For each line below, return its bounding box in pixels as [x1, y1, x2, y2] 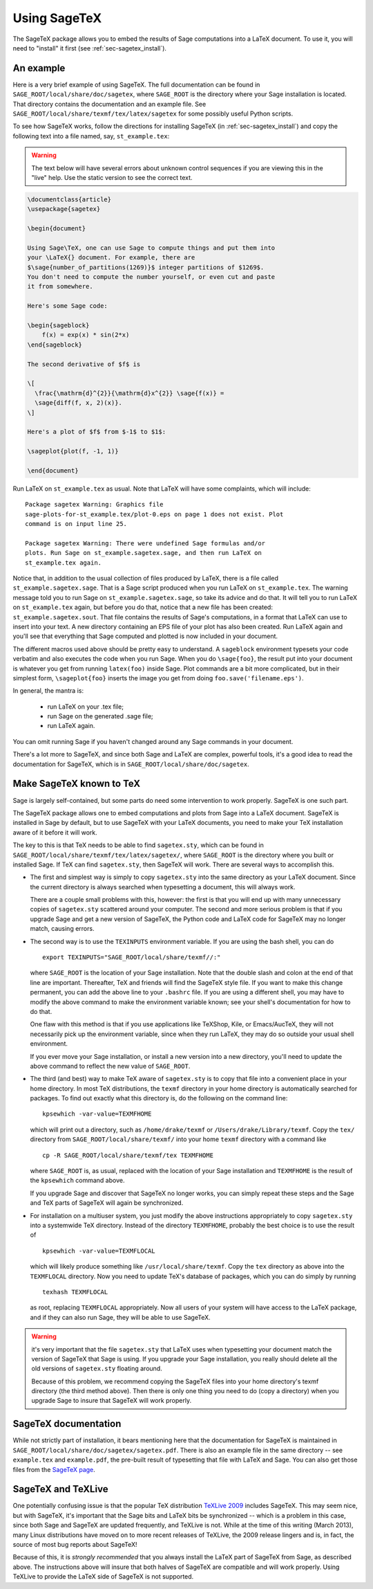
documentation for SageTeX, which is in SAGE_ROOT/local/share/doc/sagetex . [12, 760, 249, 768]
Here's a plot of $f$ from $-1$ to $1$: [27, 428, 166, 436]
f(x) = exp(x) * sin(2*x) [41, 331, 130, 339]
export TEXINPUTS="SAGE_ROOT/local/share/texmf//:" [42, 954, 221, 961]
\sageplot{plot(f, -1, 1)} [27, 447, 119, 455]
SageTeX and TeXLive [12, 1483, 108, 1495]
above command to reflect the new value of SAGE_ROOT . [30, 1062, 191, 1070]
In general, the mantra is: [12, 687, 84, 695]
